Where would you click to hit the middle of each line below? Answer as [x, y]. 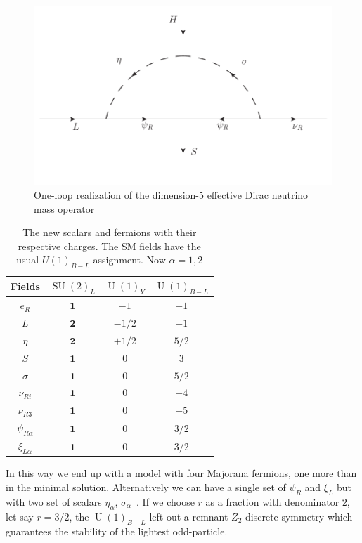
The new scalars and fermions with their [110, 232]
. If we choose [166, 501]
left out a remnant [189, 516]
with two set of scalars [54, 501]
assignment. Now [129, 260]
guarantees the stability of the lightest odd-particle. [117, 531]
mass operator [64, 208]
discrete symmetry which [299, 516]
